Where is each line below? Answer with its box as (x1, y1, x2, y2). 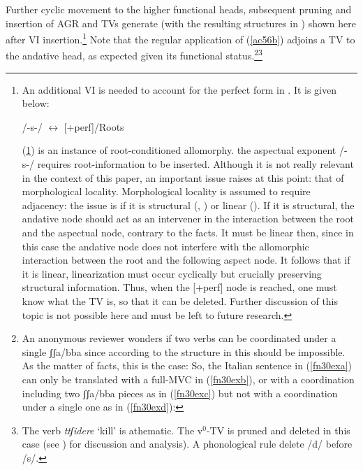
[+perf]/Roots (64, 119, 124, 134)
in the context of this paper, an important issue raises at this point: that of (22, 170, 344, 185)
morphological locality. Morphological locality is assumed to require (22, 184, 311, 199)
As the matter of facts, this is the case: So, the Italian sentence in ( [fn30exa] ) (22, 358, 352, 373)
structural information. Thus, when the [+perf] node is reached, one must (22, 280, 337, 294)
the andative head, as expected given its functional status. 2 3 (6, 46, 262, 63)
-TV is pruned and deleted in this (206, 422, 350, 437)
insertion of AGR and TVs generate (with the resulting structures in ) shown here (6, 15, 356, 30)
